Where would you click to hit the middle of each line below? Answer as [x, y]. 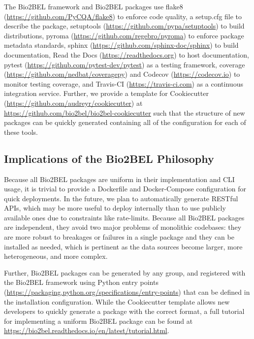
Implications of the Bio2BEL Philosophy [109, 158]
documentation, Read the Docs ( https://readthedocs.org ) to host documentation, [127, 54]
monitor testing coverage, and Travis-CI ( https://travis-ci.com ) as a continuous [124, 83]
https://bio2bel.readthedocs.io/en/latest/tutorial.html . [87, 330]
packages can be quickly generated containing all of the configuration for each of [125, 122]
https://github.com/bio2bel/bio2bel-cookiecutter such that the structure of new [125, 112]
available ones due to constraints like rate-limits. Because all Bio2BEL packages [124, 217]
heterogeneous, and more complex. [56, 256]
